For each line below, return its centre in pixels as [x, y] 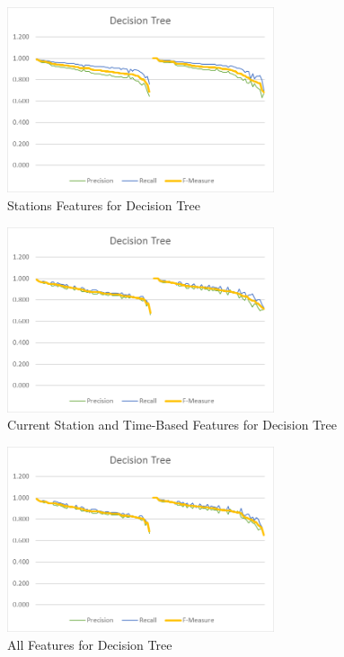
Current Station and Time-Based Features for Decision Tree [172, 425]
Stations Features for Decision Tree [104, 204]
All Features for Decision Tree [90, 644]
